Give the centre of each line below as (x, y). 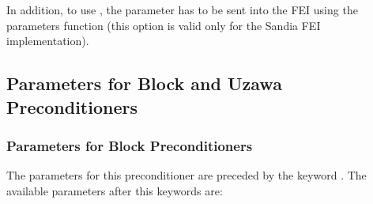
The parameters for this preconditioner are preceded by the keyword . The (186, 175)
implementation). (48, 41)
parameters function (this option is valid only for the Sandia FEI (164, 25)
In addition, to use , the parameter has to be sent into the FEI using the (182, 9)
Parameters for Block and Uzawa (144, 83)
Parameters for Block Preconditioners (130, 145)
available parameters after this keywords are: (115, 190)
